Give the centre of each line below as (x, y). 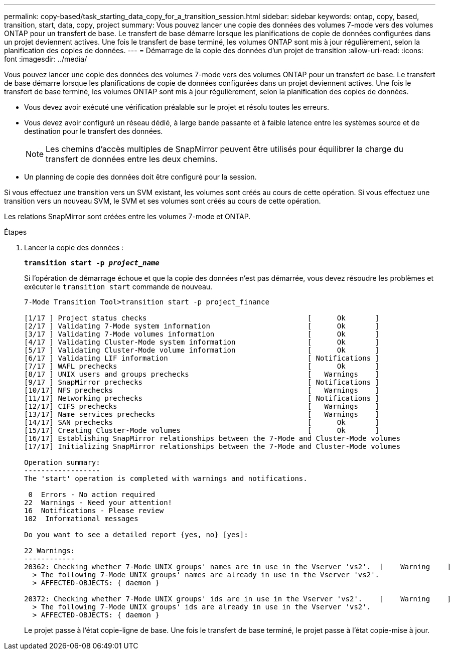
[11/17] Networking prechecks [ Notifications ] (202, 398)
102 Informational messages (81, 519)
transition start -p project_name (92, 263)
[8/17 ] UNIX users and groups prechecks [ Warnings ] (202, 374)
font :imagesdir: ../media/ (46, 59)
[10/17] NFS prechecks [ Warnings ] (202, 390)
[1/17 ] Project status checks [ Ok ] (202, 318)
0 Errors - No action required (92, 495)
